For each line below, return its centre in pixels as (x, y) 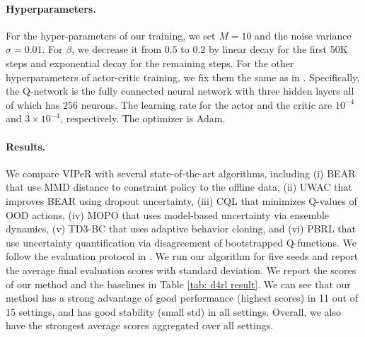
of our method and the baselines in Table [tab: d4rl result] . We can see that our (178, 284)
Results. (26, 146)
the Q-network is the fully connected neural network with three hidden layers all (180, 91)
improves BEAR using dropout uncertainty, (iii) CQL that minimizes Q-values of (181, 200)
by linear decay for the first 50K (278, 49)
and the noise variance (303, 35)
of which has (33, 104)
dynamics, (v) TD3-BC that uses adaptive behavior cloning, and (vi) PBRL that (181, 229)
